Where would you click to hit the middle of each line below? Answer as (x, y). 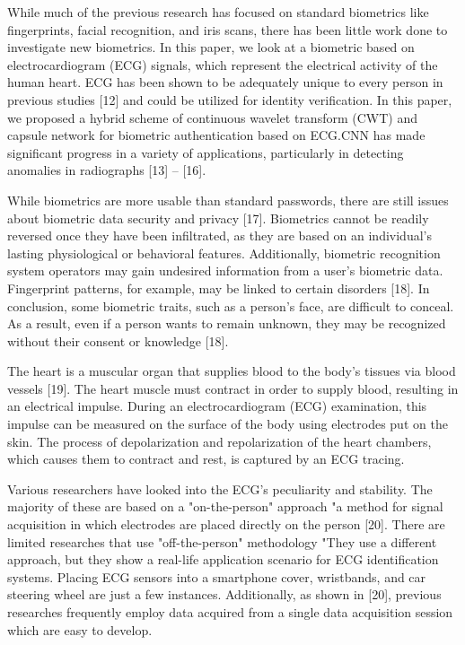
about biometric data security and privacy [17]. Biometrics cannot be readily (218, 218)
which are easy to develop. (80, 629)
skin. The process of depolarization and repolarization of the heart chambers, (219, 441)
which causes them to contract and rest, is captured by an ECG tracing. (206, 459)
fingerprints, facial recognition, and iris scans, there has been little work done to (228, 29)
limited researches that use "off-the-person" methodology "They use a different (222, 541)
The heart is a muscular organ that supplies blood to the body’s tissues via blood (232, 371)
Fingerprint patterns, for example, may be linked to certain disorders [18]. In (219, 288)
